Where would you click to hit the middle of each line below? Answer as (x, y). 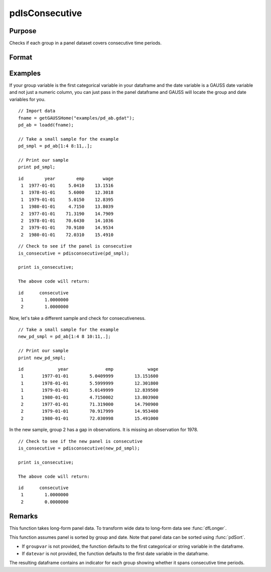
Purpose (23, 31)
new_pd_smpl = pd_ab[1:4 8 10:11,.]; (65, 337)
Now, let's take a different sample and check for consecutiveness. (78, 318)
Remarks (24, 516)
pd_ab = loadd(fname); (46, 125)
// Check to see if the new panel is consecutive (81, 441)
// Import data (37, 111)
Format (21, 57)
